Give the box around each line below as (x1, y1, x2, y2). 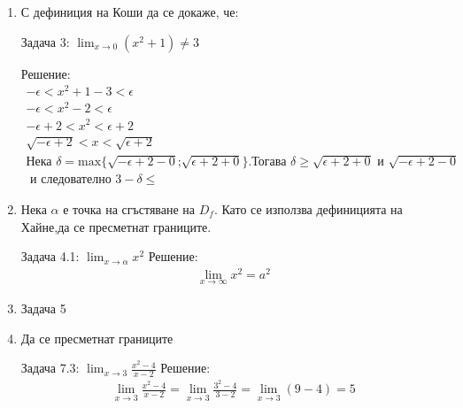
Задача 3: (20, 32, 70, 50)
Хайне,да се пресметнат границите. (20, 217, 212, 235)
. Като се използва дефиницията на (213, 199, 403, 218)
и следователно (30, 173, 112, 186)
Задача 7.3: (20, 358, 80, 377)
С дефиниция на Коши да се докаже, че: (20, 3, 239, 20)
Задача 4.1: (20, 247, 80, 266)
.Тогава (248, 155, 287, 168)
